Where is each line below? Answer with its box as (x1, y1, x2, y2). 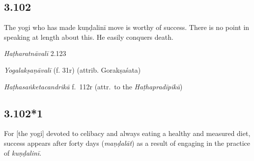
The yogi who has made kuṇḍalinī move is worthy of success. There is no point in (4, 22, 250, 32)
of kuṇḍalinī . (4, 147, 42, 158)
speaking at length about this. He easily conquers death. (4, 31, 173, 42)
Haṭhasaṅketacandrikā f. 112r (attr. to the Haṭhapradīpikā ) (4, 81, 183, 91)
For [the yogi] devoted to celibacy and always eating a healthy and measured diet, (4, 128, 251, 138)
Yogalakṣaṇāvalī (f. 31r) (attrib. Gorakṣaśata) (4, 64, 141, 75)
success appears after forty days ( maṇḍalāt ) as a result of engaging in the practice (4, 137, 250, 148)
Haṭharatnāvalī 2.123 (4, 48, 66, 58)
